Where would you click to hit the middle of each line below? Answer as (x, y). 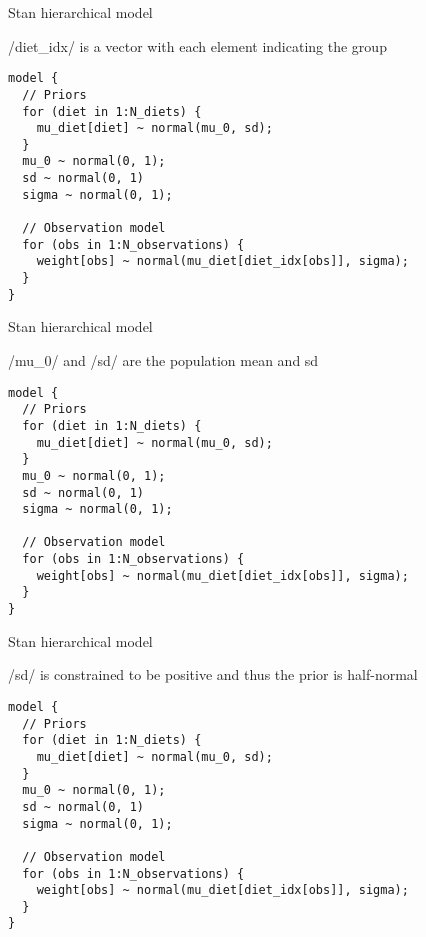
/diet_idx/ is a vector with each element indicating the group (197, 45)
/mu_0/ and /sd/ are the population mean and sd (163, 359)
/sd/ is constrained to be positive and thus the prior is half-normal (213, 674)
